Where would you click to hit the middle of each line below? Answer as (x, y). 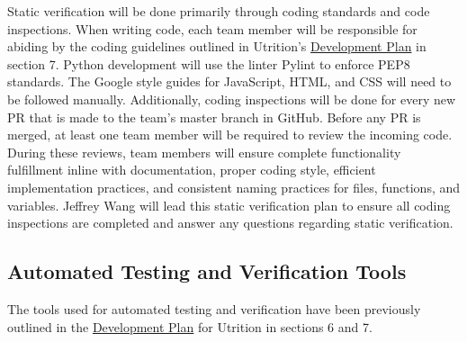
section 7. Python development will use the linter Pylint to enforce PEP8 (209, 63)
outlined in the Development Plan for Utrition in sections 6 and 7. (190, 326)
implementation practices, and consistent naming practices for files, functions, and (234, 187)
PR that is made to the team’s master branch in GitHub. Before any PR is (214, 117)
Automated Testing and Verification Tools (207, 271)
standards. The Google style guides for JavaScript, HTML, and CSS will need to (229, 81)
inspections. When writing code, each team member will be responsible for (212, 28)
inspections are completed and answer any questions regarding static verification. (230, 223)
